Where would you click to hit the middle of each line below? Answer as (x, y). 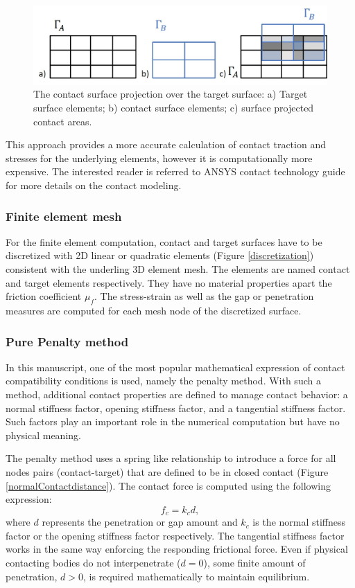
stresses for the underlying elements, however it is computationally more (159, 158)
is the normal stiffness (299, 522)
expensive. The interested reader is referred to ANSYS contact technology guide (175, 171)
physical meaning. (43, 435)
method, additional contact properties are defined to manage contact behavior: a (177, 394)
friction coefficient (44, 296)
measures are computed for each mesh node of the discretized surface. (154, 310)
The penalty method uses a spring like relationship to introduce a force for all (171, 458)
